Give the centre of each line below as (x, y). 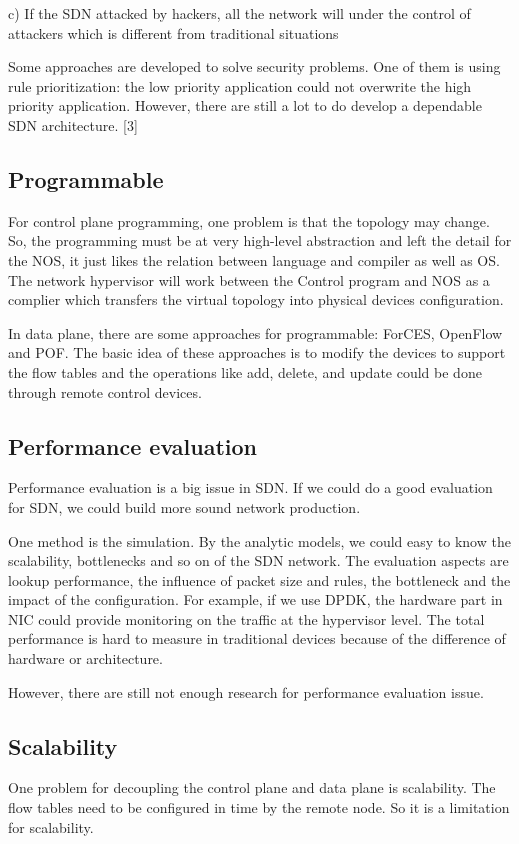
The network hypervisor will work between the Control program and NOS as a (249, 279)
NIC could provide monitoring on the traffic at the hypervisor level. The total (246, 618)
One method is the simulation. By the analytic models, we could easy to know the (259, 540)
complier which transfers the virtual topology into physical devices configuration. (256, 299)
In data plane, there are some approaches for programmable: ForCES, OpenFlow (255, 332)
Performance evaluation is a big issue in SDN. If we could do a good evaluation (250, 487)
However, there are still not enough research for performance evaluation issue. (246, 691)
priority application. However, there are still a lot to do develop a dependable (245, 105)
